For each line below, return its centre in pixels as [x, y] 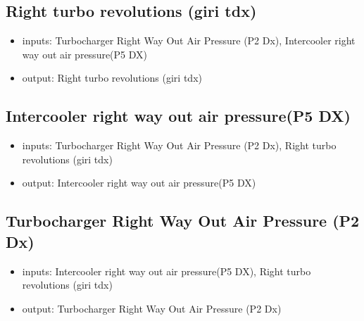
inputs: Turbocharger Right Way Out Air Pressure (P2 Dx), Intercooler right [189, 40]
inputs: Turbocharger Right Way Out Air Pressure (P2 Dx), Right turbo [179, 145]
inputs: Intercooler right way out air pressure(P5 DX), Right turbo [167, 271]
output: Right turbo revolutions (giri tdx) [112, 78]
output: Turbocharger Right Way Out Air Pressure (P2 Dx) [152, 308]
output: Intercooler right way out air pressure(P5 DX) [139, 183]
